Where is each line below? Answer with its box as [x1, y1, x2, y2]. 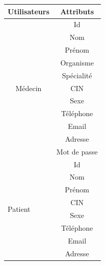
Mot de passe [56, 146, 98, 157]
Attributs [60, 6, 94, 16]
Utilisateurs [8, 6, 49, 16]
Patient [8, 203, 31, 214]
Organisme [60, 57, 94, 68]
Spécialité [62, 70, 92, 80]
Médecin [15, 82, 42, 93]
